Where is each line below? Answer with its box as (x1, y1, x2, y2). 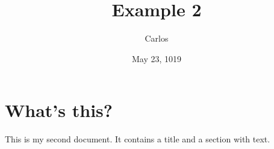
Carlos (145, 32, 169, 45)
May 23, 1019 (131, 52, 182, 65)
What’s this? (5, 98, 113, 122)
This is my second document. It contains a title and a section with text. (5, 133, 270, 145)
